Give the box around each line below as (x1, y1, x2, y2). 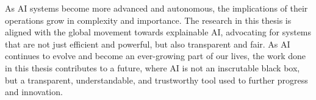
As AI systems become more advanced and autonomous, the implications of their (5, 2, 308, 14)
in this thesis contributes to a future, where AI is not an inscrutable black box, (5, 61, 300, 74)
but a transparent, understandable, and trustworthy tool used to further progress (5, 73, 308, 86)
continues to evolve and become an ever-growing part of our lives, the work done (5, 49, 306, 62)
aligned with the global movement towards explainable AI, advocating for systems (5, 26, 312, 38)
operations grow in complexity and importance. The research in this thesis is (5, 13, 292, 26)
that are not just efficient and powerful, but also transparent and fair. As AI (5, 37, 290, 50)
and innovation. (5, 85, 63, 98)
